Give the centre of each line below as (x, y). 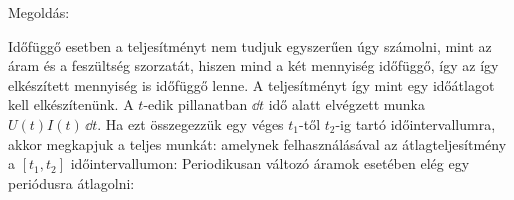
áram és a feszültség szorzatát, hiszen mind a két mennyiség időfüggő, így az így (253, 65)
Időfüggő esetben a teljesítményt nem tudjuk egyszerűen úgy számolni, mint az (250, 45)
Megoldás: (39, 12)
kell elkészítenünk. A (71, 104)
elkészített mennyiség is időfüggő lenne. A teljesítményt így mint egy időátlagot (251, 84)
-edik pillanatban (195, 104)
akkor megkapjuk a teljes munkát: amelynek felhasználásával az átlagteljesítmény (257, 143)
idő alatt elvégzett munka (346, 104)
